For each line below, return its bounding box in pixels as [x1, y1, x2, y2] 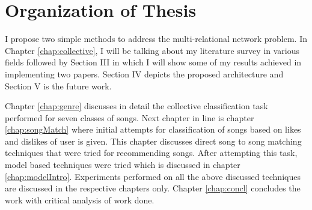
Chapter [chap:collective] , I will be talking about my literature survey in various [5, 44, 300, 56]
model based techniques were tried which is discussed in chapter [5, 158, 240, 171]
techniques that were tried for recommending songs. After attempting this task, [5, 146, 298, 159]
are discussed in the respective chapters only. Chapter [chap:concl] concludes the [5, 182, 301, 194]
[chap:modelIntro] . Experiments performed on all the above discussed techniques [5, 170, 301, 182]
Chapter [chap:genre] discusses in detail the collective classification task [5, 100, 268, 112]
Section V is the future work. [5, 79, 112, 92]
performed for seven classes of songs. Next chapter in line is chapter [5, 111, 254, 124]
